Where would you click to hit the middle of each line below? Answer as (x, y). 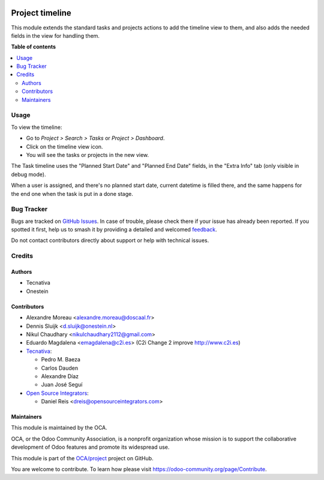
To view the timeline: (37, 127)
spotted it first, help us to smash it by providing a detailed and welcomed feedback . (114, 230)
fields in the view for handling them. (55, 35)
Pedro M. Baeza (61, 360)
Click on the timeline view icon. (64, 146)
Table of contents (34, 47)
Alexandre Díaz (60, 376)
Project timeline (41, 13)
